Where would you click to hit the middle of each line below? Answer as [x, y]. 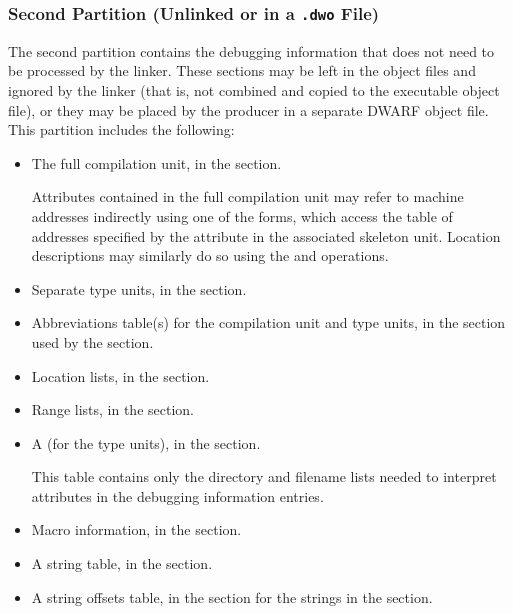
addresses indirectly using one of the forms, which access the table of [242, 215]
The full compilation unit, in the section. [156, 162]
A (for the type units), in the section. [146, 442]
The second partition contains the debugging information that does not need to [251, 50]
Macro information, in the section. [136, 529]
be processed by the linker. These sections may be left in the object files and [242, 70]
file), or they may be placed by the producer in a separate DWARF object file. [248, 109]
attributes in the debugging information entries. [177, 495]
